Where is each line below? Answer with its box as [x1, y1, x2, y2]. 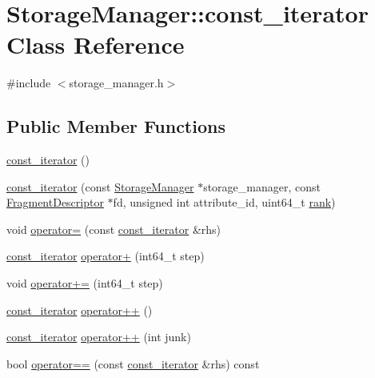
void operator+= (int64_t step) [6, 275, 163, 292]
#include [6, 74, 51, 91]
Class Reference [6, 28, 185, 61]
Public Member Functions [6, 114, 225, 139]
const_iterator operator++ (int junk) [6, 328, 191, 345]
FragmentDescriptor [6, 194, 104, 211]
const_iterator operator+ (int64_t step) [6, 247, 205, 264]
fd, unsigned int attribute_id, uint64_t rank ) [113, 194, 336, 211]
